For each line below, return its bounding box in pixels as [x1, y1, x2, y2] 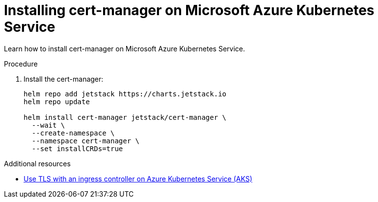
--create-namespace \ [31, 129, 115, 137]
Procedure [4, 59, 38, 68]
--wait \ [31, 121, 65, 129]
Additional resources [4, 159, 71, 168]
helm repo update [24, 97, 90, 106]
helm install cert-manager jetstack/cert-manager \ [24, 113, 227, 121]
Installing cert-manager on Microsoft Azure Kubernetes [4, 2, 375, 19]
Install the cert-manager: [24, 74, 104, 83]
